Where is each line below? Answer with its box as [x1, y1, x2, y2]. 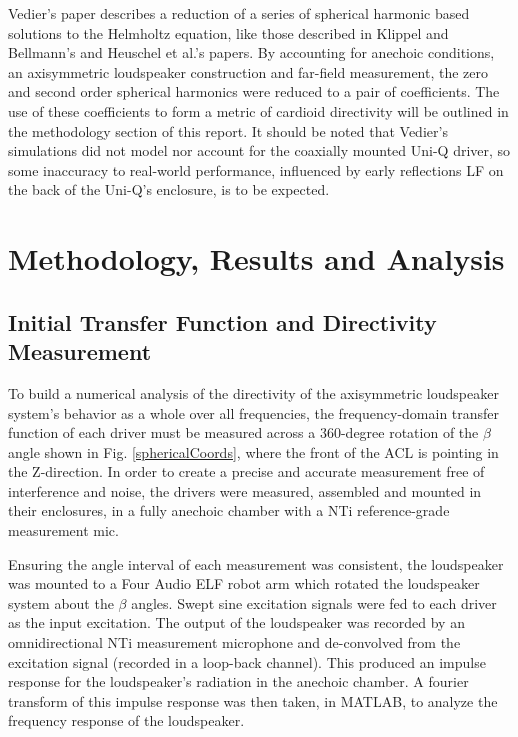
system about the [8, 592, 114, 613]
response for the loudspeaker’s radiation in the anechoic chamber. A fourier [8, 671, 469, 692]
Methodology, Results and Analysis [8, 238, 505, 279]
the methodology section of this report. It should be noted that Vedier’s [8, 120, 448, 141]
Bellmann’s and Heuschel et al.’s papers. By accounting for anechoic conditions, [8, 42, 495, 63]
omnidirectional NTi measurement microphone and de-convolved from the [8, 632, 461, 653]
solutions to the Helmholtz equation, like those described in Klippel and [8, 22, 449, 43]
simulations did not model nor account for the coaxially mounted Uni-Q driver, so [8, 140, 511, 161]
